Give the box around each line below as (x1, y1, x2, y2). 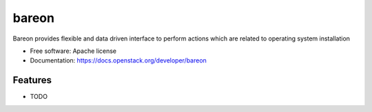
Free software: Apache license (30, 47, 117, 55)
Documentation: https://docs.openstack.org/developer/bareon (30, 56, 207, 65)
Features (12, 74, 52, 86)
